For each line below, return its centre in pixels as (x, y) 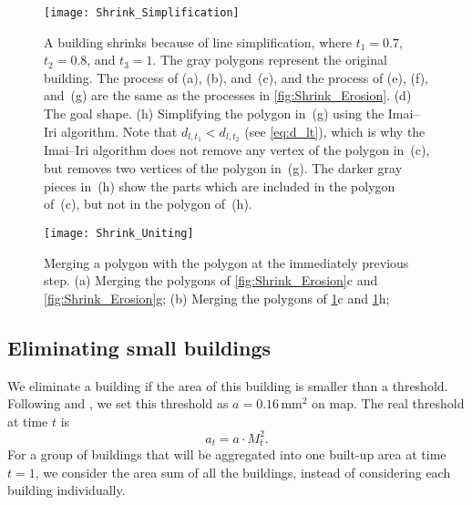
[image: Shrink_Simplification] (142, 13)
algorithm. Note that (119, 131)
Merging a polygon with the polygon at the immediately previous (226, 262)
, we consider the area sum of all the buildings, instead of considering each (243, 472)
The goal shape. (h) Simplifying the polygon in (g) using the (214, 113)
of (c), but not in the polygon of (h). (148, 204)
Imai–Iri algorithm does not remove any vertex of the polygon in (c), (237, 150)
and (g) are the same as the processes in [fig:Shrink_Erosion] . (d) (228, 95)
